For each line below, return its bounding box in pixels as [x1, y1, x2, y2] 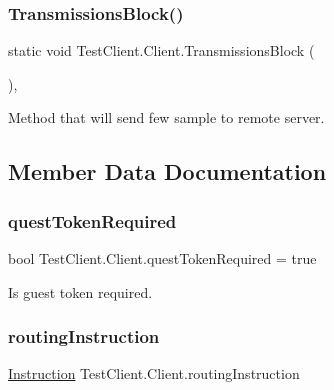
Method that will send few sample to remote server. [8, 107, 325, 128]
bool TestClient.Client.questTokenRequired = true [8, 248, 317, 268]
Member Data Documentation [8, 156, 327, 187]
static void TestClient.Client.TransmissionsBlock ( [8, 40, 315, 61]
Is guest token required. [8, 281, 153, 302]
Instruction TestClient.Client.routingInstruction [8, 363, 300, 384]
